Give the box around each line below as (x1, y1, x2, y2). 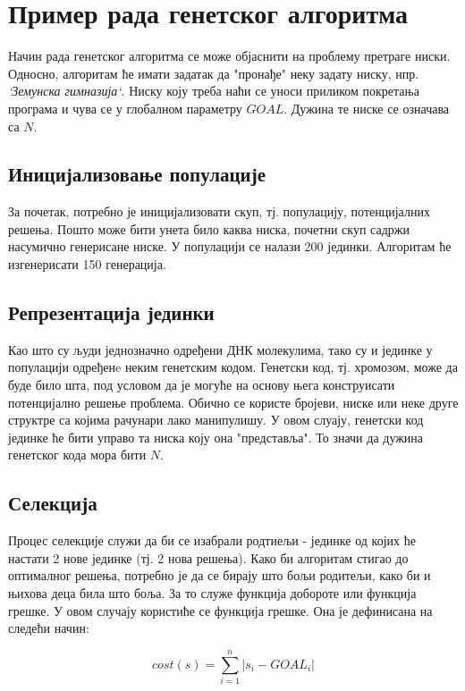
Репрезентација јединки (8, 299, 215, 326)
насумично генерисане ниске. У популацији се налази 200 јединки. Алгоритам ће (8, 237, 452, 256)
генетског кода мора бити (8, 445, 147, 464)
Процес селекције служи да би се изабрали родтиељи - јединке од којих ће (8, 531, 416, 550)
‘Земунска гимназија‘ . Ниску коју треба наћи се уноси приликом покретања (8, 81, 419, 100)
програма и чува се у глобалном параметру (8, 98, 242, 117)
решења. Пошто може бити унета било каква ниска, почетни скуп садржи (8, 219, 410, 238)
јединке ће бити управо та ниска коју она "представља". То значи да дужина (8, 427, 424, 446)
